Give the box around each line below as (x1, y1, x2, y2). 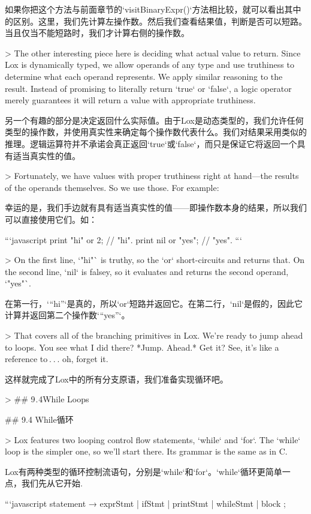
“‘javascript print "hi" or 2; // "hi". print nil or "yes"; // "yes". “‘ (5, 233, 242, 246)
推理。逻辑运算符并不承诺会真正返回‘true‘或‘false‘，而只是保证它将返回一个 (5, 137, 297, 150)
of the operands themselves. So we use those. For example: (5, 181, 219, 193)
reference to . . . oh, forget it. (5, 352, 108, 365)
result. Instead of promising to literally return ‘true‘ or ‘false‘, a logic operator (5, 82, 292, 94)
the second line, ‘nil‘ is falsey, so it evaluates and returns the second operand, (5, 265, 289, 277)
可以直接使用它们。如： (5, 213, 97, 225)
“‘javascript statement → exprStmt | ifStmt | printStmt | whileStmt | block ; (5, 497, 286, 509)
